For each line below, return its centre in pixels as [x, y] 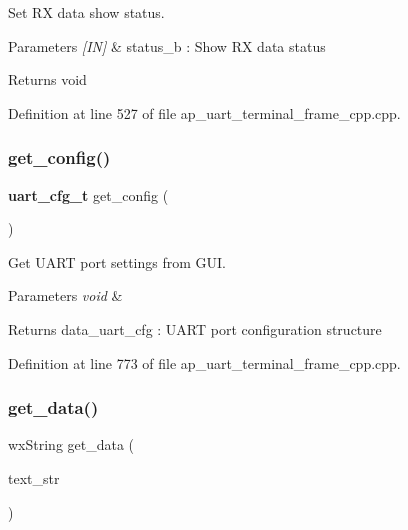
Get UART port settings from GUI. [117, 261]
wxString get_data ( [71, 444]
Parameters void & [65, 295]
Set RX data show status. [86, 12]
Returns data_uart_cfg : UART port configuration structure [195, 328]
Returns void [47, 79]
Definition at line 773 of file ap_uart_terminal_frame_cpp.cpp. [204, 362]
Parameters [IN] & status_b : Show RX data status [167, 45]
